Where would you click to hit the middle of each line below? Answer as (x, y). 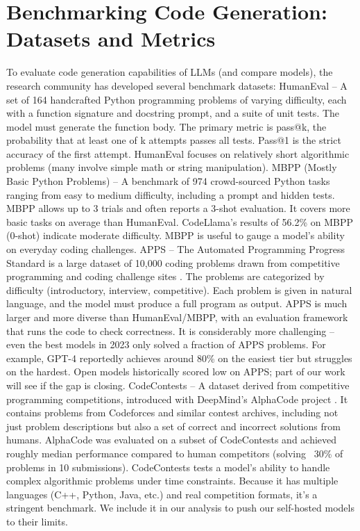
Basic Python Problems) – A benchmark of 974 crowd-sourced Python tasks (168, 181)
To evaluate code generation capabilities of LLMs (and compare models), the (170, 72)
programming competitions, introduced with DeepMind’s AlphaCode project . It (177, 399)
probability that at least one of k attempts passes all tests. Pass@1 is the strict (174, 140)
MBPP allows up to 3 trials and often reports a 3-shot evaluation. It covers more (178, 208)
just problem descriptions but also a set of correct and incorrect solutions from (173, 426)
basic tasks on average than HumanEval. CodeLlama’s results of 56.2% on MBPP (180, 221)
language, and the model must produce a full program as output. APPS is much (177, 303)
